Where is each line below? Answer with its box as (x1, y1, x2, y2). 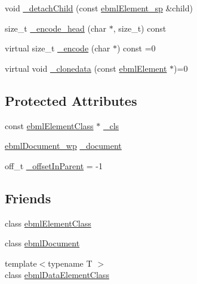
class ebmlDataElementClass (5, 268, 109, 281)
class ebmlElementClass (5, 216, 91, 229)
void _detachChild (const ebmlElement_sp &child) (5, 2, 193, 14)
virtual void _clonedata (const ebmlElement (5, 62, 167, 74)
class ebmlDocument (5, 237, 80, 249)
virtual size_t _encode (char (5, 42, 110, 54)
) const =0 (117, 42, 156, 54)
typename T (48, 256, 93, 269)
